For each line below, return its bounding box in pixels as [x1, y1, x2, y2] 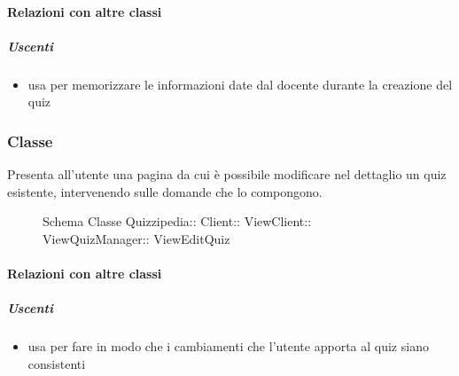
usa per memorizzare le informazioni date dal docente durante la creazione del [27, 74, 453, 93]
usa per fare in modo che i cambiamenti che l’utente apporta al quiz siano [27, 337, 429, 356]
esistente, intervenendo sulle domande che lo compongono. [7, 182, 323, 200]
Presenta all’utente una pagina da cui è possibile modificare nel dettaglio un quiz [7, 165, 447, 184]
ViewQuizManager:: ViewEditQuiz [43, 229, 230, 247]
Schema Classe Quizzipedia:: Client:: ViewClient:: [43, 212, 312, 231]
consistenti [27, 354, 86, 372]
